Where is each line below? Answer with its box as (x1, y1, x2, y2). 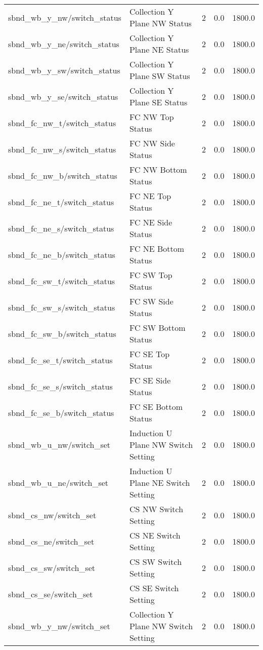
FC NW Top (129, 111, 174, 123)
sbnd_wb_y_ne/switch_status (8, 37, 119, 50)
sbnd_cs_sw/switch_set (8, 561, 95, 573)
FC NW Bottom (129, 164, 187, 175)
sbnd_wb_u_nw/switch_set (8, 439, 111, 450)
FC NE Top (129, 190, 171, 202)
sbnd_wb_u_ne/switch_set (8, 477, 109, 488)
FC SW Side (129, 295, 173, 307)
